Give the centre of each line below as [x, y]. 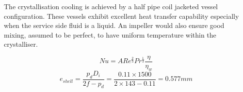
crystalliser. [21, 44]
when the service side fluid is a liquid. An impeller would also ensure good [114, 25]
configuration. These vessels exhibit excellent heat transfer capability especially [121, 16]
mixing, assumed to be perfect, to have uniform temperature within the [110, 34]
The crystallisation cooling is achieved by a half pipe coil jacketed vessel [111, 6]
